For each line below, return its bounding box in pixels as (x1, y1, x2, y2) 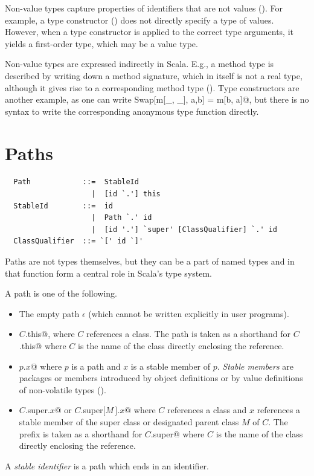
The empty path (19, 307, 80, 320)
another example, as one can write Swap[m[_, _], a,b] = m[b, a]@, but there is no (5, 93, 309, 106)
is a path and (71, 359, 121, 372)
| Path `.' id (91, 213, 152, 222)
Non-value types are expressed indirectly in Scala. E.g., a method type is (5, 57, 274, 70)
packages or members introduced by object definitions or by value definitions (19, 371, 303, 384)
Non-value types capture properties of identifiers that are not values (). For (5, 2, 283, 14)
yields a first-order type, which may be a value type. (5, 37, 198, 50)
